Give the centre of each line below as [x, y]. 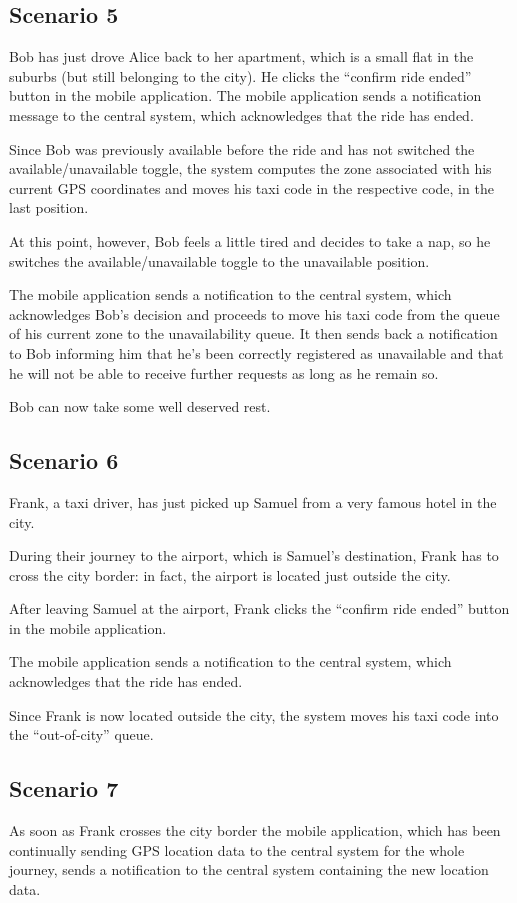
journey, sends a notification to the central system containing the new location [249, 869]
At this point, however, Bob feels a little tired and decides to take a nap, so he [250, 240]
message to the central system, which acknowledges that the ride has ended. [241, 114]
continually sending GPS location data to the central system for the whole [237, 849]
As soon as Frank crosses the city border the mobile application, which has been [255, 830]
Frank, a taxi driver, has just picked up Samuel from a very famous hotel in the [253, 501]
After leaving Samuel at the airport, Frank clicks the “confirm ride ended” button [259, 608]
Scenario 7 [64, 788]
